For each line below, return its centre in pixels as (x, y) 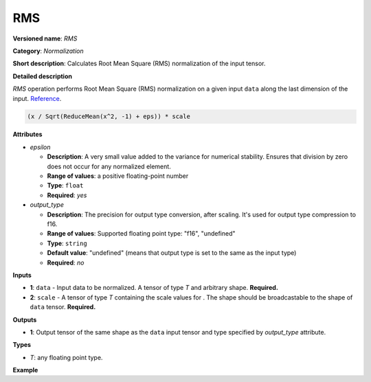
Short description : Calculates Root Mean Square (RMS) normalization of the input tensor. (139, 64)
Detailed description (42, 76)
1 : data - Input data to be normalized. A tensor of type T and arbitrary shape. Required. (154, 288)
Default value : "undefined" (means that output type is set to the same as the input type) (172, 253)
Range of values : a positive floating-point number (118, 176)
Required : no (66, 262)
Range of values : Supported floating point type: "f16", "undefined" (142, 234)
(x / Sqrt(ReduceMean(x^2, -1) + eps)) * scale (109, 116)
